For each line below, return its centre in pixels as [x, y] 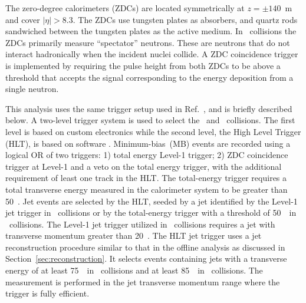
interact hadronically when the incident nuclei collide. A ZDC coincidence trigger [152, 54]
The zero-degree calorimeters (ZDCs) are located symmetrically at [125, 8]
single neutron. [32, 89]
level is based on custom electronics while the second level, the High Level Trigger [153, 131]
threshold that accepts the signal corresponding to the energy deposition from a [149, 77]
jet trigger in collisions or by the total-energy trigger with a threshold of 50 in [151, 213]
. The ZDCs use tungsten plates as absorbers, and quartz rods [185, 19]
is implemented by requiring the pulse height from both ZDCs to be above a [143, 65]
